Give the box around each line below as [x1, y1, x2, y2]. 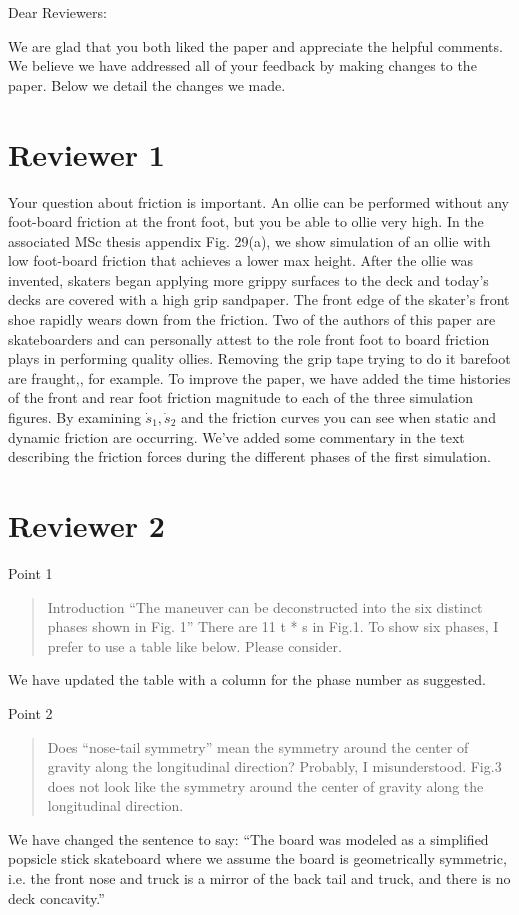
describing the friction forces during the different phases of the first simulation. [8, 446, 491, 467]
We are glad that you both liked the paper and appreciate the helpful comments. [8, 35, 503, 56]
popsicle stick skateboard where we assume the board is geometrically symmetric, [8, 848, 507, 869]
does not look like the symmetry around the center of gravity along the [47, 775, 484, 796]
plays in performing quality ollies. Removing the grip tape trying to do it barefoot [8, 348, 511, 369]
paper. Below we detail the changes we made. [8, 74, 286, 95]
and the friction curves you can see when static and [181, 407, 496, 428]
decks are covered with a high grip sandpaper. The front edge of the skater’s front [8, 289, 510, 310]
